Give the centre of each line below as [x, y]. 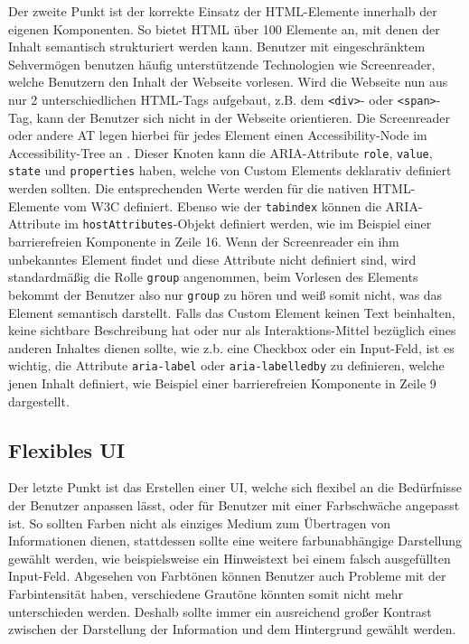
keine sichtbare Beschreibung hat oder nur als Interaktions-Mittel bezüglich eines [232, 330]
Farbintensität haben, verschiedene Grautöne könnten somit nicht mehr [206, 593]
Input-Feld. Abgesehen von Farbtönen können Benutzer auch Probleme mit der [227, 576]
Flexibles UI [66, 449]
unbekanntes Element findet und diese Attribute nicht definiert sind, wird [212, 259]
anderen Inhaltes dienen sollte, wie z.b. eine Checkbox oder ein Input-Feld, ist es [231, 347]
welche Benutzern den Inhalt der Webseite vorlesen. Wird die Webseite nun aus [228, 82]
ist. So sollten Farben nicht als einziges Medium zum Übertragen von [199, 523]
